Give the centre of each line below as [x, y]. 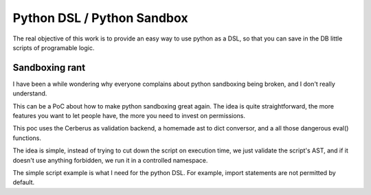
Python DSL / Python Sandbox [100, 18]
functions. [27, 138]
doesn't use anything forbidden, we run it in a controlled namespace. [110, 160]
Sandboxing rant [49, 68]
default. [24, 183]
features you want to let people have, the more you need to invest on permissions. [129, 116]
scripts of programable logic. [54, 47]
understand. [30, 93]
